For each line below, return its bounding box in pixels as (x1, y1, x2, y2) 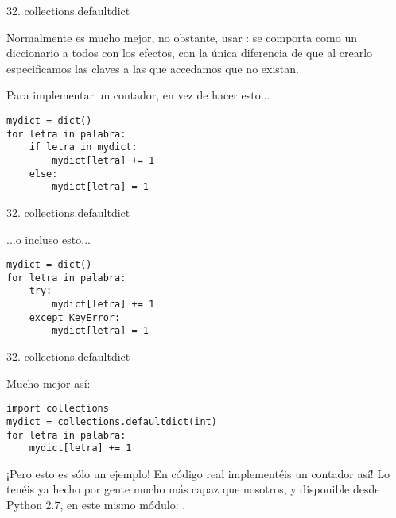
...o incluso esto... (6, 230, 91, 247)
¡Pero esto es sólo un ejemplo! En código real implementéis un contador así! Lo (6, 465, 390, 481)
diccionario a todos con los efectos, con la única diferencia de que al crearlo (6, 44, 373, 61)
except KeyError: (29, 311, 121, 323)
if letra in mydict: (29, 141, 138, 153)
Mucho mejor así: (6, 374, 91, 391)
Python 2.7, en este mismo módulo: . (6, 497, 186, 513)
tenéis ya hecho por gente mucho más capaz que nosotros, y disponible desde (6, 481, 380, 497)
